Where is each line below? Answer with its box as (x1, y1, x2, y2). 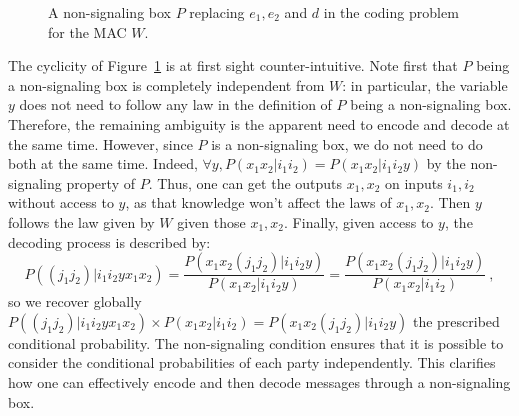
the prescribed (412, 310, 500, 331)
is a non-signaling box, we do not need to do (211, 133, 483, 154)
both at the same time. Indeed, (8, 153, 198, 174)
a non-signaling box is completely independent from (8, 74, 325, 95)
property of (66, 172, 135, 193)
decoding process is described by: (8, 231, 211, 252)
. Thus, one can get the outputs (148, 172, 343, 193)
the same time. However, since (8, 133, 193, 154)
